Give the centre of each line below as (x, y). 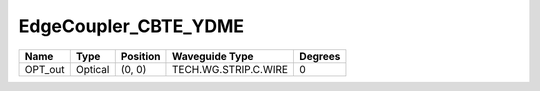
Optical (92, 69)
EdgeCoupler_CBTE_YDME (131, 26)
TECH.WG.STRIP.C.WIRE (230, 69)
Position (140, 56)
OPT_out (44, 69)
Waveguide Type (212, 56)
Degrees (320, 56)
